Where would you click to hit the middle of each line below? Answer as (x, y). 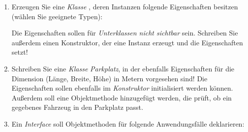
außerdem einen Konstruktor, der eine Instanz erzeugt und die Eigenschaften (127, 42)
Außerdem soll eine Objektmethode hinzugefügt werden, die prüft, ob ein (122, 97)
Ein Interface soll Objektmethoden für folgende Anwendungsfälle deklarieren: (128, 123)
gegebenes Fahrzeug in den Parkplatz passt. (77, 107)
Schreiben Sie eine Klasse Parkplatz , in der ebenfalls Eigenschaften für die (123, 68)
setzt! (20, 52)
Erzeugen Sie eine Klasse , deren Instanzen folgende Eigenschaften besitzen (125, 6)
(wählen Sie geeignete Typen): (57, 16)
